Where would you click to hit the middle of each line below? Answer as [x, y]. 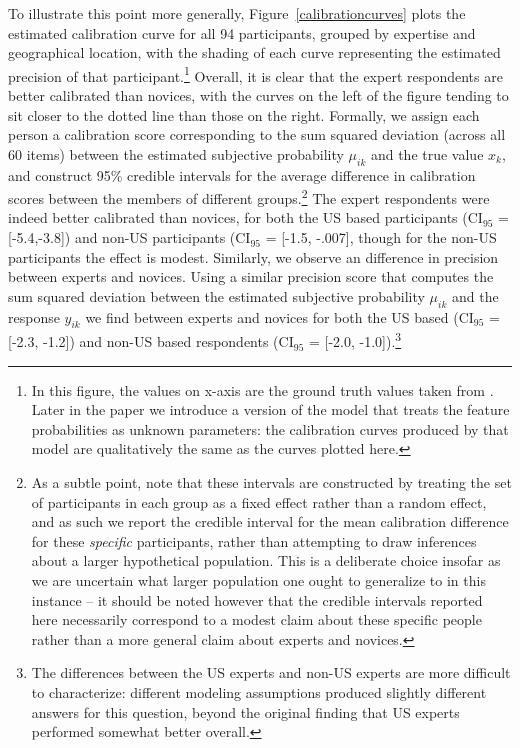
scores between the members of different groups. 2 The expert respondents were [249, 196]
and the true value [427, 153]
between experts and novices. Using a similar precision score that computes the [251, 276]
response [34, 316]
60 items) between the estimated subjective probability [176, 153]
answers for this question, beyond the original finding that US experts [245, 711]
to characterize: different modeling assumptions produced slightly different [259, 691]
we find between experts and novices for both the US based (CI [279, 316]
